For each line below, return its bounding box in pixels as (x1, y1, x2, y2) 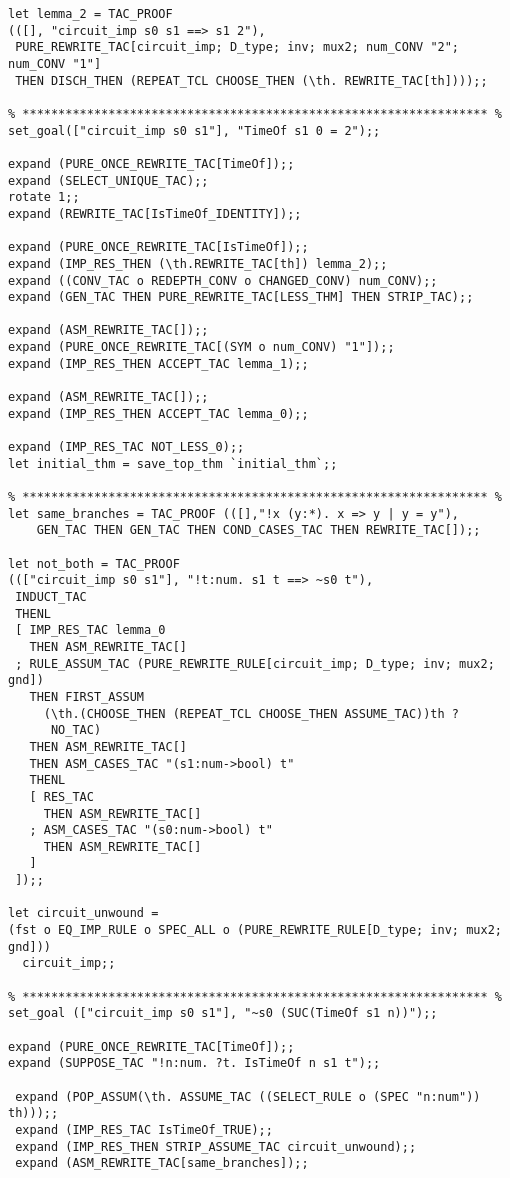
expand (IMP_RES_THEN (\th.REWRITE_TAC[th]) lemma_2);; (8, 256, 388, 271)
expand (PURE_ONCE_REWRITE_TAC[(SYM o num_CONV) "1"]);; (8, 340, 395, 355)
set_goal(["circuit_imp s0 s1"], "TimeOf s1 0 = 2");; (8, 123, 381, 138)
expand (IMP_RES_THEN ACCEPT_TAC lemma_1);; (8, 356, 309, 371)
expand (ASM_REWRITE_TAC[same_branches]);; (15, 1156, 309, 1171)
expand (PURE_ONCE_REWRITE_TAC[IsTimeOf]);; (8, 240, 309, 255)
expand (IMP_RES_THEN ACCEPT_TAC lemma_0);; (8, 406, 309, 421)
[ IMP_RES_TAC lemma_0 (15, 623, 166, 638)
